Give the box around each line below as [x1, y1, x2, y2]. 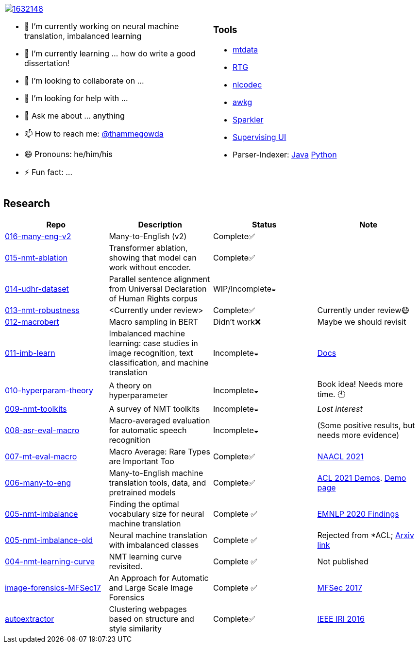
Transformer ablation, [109, 243, 188, 253]
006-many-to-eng [5, 477, 71, 488]
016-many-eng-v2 [5, 231, 71, 241]
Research [3, 197, 50, 210]
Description [138, 219, 182, 229]
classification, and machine [109, 357, 209, 367]
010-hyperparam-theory [5, 385, 93, 396]
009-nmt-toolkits [5, 403, 67, 414]
